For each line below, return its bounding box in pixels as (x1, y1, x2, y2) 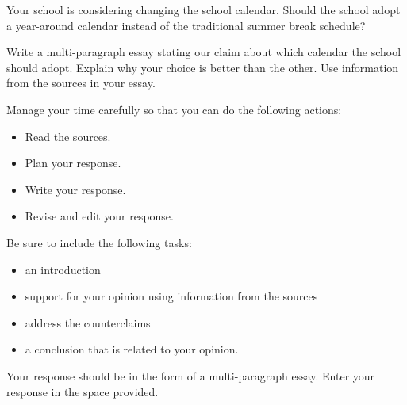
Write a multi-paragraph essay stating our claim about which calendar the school (6, 44, 401, 60)
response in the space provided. (6, 383, 159, 399)
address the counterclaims (25, 314, 151, 330)
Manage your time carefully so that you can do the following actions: (6, 101, 342, 117)
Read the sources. (25, 128, 111, 144)
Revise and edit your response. (25, 208, 174, 224)
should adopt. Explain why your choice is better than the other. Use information (6, 59, 399, 75)
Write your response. (25, 181, 126, 197)
